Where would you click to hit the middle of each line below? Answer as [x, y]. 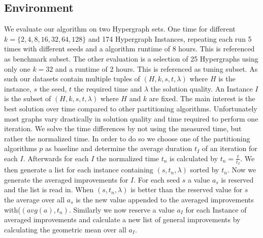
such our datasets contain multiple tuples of [72, 79]
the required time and [108, 88]
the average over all [35, 199]
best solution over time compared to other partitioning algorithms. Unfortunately [131, 108]
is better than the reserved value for [187, 189]
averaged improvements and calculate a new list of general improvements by [122, 219]
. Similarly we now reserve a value [122, 209]
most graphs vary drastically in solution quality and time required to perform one [131, 118]
